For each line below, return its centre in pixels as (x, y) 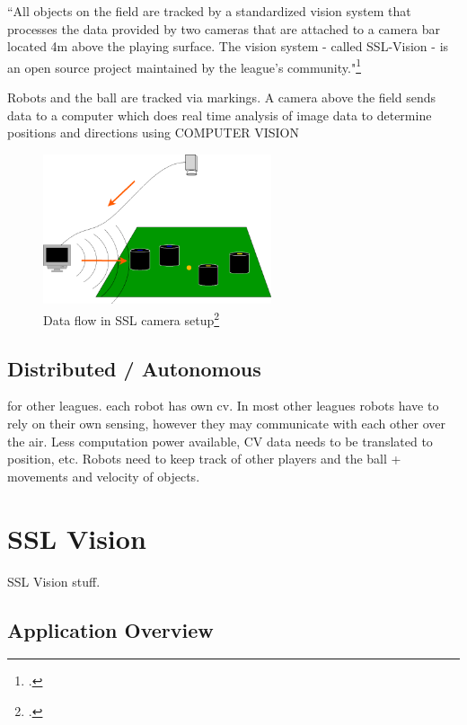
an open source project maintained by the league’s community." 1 (184, 66)
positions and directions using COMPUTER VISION (153, 133)
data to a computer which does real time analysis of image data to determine (220, 115)
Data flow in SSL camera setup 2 (132, 318)
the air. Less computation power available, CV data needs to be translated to (220, 441)
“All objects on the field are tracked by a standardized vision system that (209, 11)
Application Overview (110, 629)
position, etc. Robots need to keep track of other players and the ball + (204, 459)
